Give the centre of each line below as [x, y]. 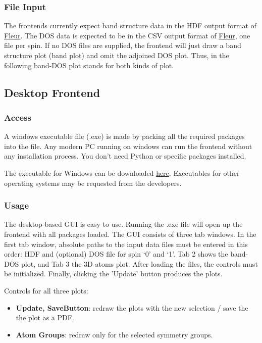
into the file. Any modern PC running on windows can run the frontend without [128, 146]
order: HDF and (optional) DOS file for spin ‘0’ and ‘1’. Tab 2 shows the [116, 254]
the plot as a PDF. [45, 317]
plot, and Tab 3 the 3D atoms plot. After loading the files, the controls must [140, 263]
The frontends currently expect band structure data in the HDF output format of [130, 26]
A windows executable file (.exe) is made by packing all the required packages [124, 136]
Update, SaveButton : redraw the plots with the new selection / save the [132, 307]
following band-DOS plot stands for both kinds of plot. [89, 65]
